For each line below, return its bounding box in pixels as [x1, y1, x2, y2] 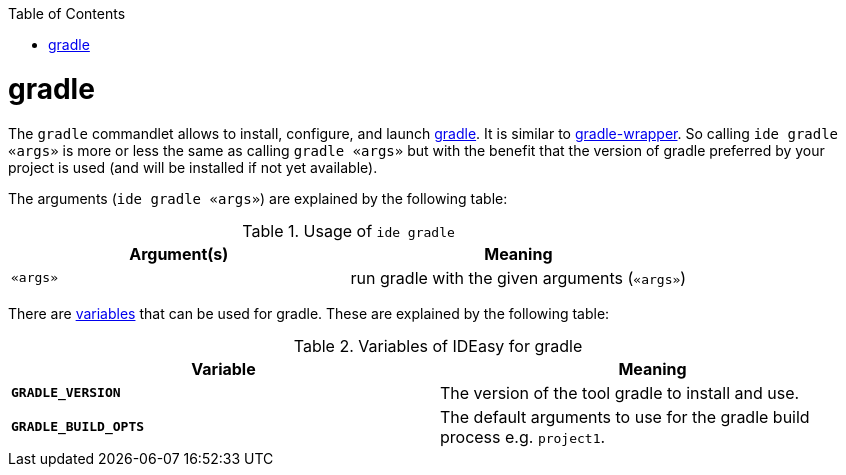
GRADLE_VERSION [11, 385, 121, 400]
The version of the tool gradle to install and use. [440, 382, 800, 403]
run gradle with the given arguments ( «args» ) [350, 267, 687, 288]
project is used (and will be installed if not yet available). [8, 158, 378, 176]
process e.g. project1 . [440, 426, 606, 447]
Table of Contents [8, 5, 126, 22]
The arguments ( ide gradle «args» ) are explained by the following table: [8, 189, 508, 207]
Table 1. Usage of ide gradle [242, 220, 455, 241]
